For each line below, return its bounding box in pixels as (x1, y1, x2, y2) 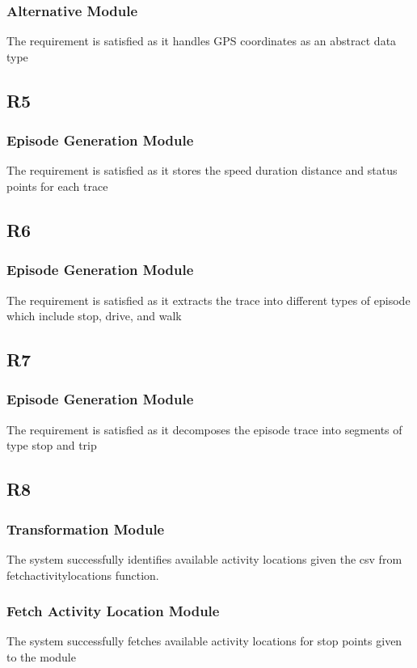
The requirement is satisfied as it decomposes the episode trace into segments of (6, 421, 402, 438)
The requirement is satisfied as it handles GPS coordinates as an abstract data (6, 32, 397, 49)
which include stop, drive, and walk (6, 307, 182, 324)
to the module (6, 648, 76, 665)
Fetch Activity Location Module (6, 601, 220, 621)
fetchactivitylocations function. (6, 566, 159, 583)
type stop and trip (6, 437, 97, 454)
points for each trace (6, 178, 108, 194)
